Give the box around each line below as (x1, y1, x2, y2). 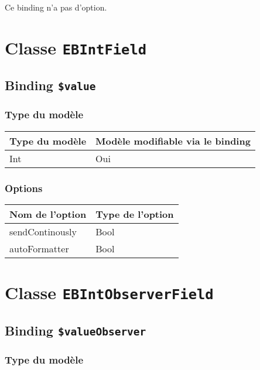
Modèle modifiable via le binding (95, 133, 251, 148)
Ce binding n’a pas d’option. (5, 1, 107, 13)
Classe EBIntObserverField (5, 280, 214, 304)
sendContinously (9, 224, 77, 238)
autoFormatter (9, 241, 69, 255)
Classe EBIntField (5, 35, 147, 59)
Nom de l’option (9, 207, 87, 221)
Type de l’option (95, 207, 174, 221)
